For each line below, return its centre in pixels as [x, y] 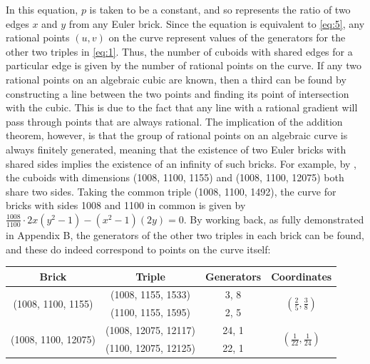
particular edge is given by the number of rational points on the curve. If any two [184, 65]
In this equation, [42, 9]
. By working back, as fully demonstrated [274, 219]
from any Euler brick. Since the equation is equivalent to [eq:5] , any [217, 23]
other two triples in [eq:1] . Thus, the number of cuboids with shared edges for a [179, 51]
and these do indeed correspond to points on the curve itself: [138, 249]
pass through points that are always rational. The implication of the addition [174, 121]
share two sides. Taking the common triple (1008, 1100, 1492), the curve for [171, 191]
